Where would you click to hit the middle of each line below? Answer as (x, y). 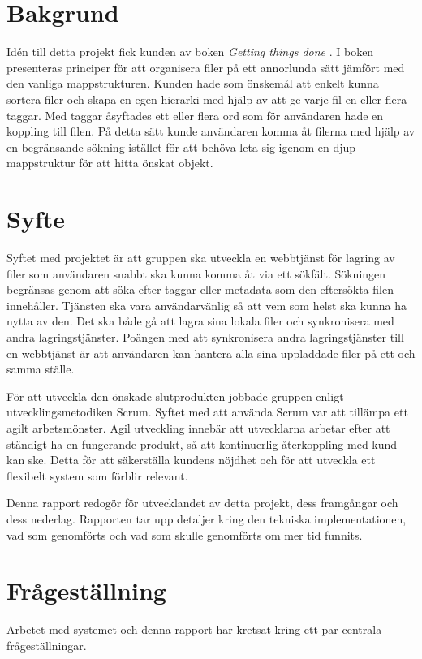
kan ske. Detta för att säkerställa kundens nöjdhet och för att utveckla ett (191, 460)
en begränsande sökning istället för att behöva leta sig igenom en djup (181, 146)
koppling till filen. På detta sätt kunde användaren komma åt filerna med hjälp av (211, 131)
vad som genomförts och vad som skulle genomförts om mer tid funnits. (185, 534)
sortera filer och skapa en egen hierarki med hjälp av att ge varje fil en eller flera (207, 99)
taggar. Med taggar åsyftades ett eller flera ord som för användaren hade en (195, 115)
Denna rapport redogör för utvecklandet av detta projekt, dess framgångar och (202, 503)
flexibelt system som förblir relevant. (97, 475)
